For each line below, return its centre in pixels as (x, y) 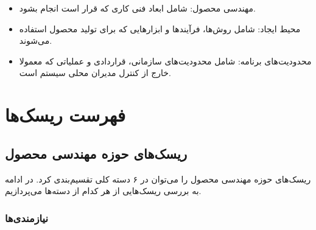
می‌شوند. (36, 40)
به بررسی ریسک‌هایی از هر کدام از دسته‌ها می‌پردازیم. (103, 191)
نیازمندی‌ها (27, 218)
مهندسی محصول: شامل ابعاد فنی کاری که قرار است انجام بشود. (137, 8)
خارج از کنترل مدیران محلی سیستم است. (95, 73)
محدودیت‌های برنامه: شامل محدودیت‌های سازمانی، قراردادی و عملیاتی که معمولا (165, 61)
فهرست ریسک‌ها (65, 115)
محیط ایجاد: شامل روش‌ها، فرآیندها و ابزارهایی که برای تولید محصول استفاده (160, 28)
